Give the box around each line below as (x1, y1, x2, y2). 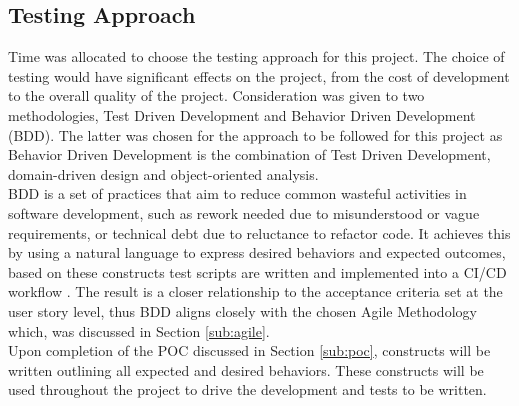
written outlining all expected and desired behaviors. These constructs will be (8, 359, 484, 380)
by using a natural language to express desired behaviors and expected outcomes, (8, 242, 506, 263)
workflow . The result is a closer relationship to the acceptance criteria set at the (8, 281, 503, 302)
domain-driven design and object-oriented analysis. (8, 163, 319, 184)
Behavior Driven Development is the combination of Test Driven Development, (8, 144, 491, 165)
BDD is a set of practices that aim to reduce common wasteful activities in (8, 183, 467, 204)
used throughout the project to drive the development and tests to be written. (8, 379, 487, 400)
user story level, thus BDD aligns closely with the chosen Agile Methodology (8, 300, 477, 321)
